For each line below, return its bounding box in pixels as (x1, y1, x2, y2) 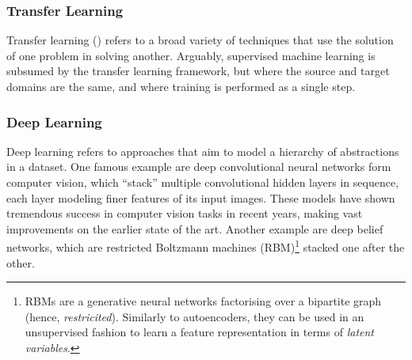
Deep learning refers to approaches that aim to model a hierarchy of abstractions (6, 142, 399, 159)
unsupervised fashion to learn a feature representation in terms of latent (25, 324, 374, 340)
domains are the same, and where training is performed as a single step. (6, 78, 356, 94)
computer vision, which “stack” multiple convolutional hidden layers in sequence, (6, 174, 399, 190)
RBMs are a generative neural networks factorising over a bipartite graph (25, 293, 382, 309)
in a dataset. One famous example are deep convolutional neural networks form (6, 158, 391, 175)
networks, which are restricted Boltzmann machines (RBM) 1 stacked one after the (6, 237, 405, 256)
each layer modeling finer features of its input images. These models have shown (6, 189, 395, 206)
